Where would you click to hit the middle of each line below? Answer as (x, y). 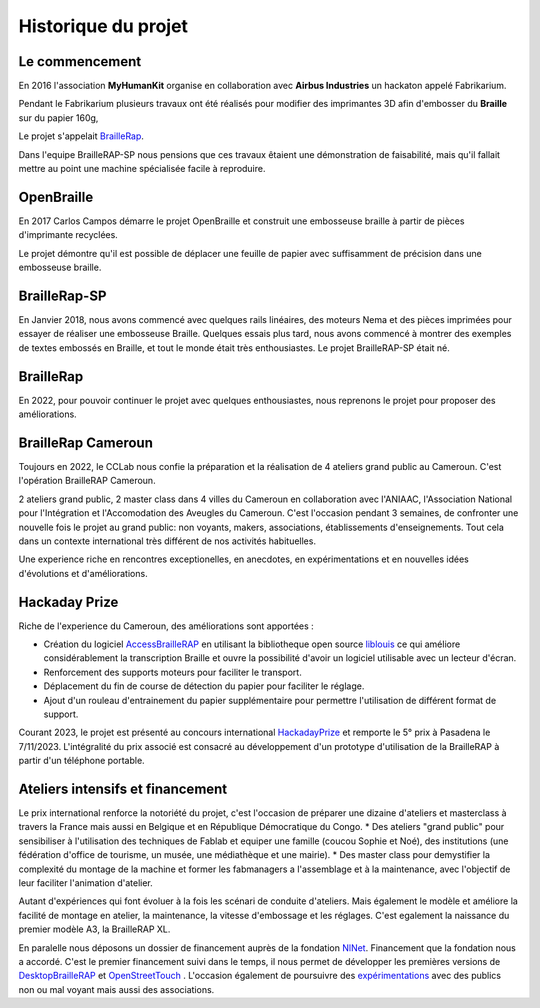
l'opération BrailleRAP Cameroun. (87, 481)
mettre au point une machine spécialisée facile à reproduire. (142, 169)
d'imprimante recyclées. (68, 235)
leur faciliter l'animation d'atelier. (86, 883)
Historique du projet (103, 26)
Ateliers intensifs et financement (123, 788)
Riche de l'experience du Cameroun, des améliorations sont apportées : (166, 626)
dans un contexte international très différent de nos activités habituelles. (167, 541)
